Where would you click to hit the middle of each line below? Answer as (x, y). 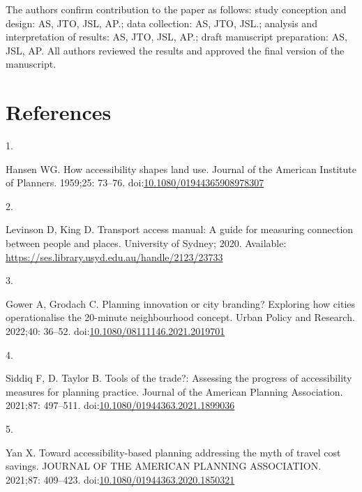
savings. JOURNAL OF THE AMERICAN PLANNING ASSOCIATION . (164, 466)
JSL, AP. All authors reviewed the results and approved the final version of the (175, 50)
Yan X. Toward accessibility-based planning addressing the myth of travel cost (173, 452)
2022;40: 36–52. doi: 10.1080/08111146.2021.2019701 (115, 331)
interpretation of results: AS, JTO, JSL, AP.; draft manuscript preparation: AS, (176, 37)
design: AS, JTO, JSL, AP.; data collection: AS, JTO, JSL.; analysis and (161, 23)
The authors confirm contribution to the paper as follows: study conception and (176, 9)
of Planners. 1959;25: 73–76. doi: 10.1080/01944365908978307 (135, 182)
